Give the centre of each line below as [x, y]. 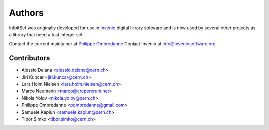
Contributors [30, 58]
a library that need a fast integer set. [47, 34]
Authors [27, 13]
